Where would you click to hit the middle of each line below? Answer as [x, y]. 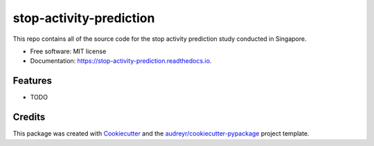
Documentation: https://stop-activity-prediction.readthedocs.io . [121, 61]
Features [32, 81]
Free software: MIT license [68, 51]
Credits [29, 117]
